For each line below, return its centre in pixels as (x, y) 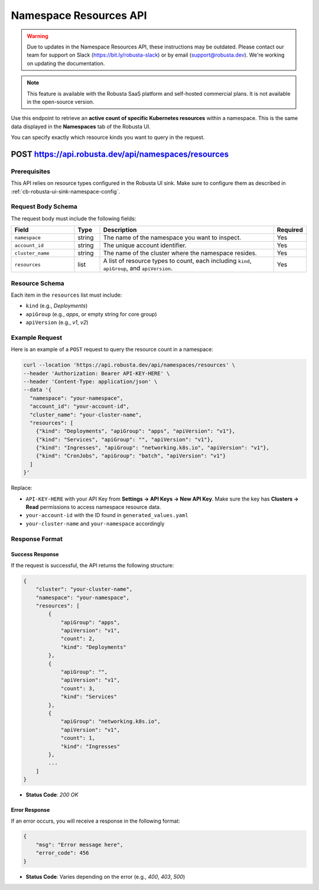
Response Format (37, 539)
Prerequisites (30, 171)
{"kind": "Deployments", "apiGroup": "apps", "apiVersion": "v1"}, (136, 431)
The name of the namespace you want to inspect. (172, 238)
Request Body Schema (44, 207)
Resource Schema (38, 283)
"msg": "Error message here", (79, 844)
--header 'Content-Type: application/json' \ (90, 381)
